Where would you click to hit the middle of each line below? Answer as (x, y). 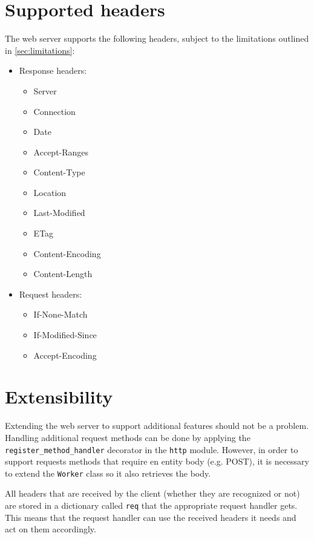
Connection (54, 111)
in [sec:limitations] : (40, 50)
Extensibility (59, 397)
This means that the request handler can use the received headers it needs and (151, 517)
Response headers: (53, 70)
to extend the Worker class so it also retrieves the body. (108, 473)
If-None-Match (61, 314)
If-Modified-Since (65, 335)
